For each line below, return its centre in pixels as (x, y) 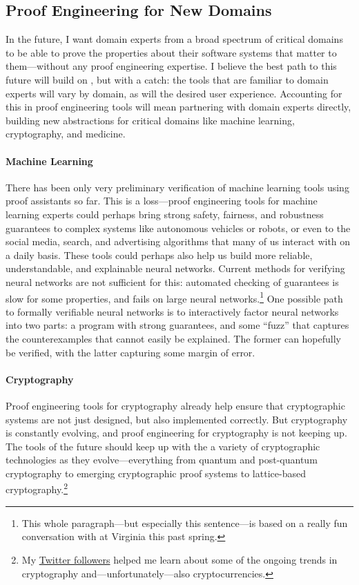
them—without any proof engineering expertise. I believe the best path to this (171, 66)
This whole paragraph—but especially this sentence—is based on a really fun (185, 522)
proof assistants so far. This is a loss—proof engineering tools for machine (162, 201)
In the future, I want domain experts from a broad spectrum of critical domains (174, 39)
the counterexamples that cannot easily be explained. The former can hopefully (174, 338)
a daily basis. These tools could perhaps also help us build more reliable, (159, 255)
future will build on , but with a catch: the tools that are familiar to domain (167, 79)
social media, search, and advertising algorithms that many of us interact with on (178, 241)
